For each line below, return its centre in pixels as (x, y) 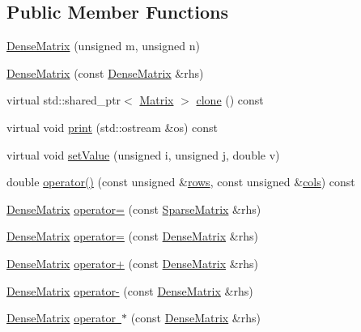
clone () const (230, 100)
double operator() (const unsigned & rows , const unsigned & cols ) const (181, 182)
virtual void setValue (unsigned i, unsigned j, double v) (143, 154)
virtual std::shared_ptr (64, 100)
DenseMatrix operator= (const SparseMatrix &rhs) (134, 209)
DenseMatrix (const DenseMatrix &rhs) (105, 72)
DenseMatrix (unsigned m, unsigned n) (103, 46)
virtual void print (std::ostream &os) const (113, 127)
